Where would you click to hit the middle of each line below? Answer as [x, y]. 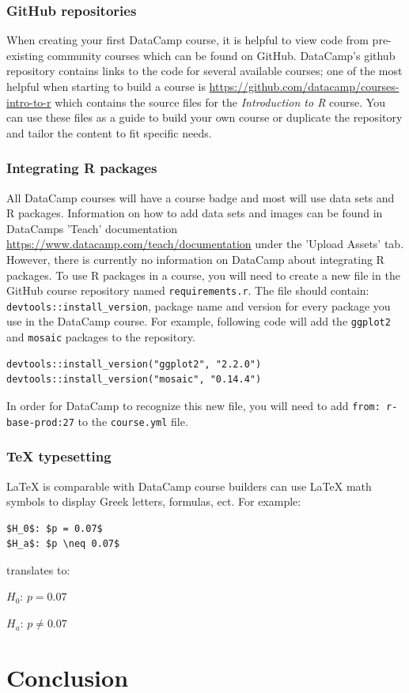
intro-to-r [29, 102]
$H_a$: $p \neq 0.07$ [63, 544]
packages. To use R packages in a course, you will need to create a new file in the [203, 275]
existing [25, 55]
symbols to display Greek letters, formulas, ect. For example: [154, 501]
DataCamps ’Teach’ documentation [92, 228]
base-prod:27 [40, 422]
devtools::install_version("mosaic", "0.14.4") [134, 380]
